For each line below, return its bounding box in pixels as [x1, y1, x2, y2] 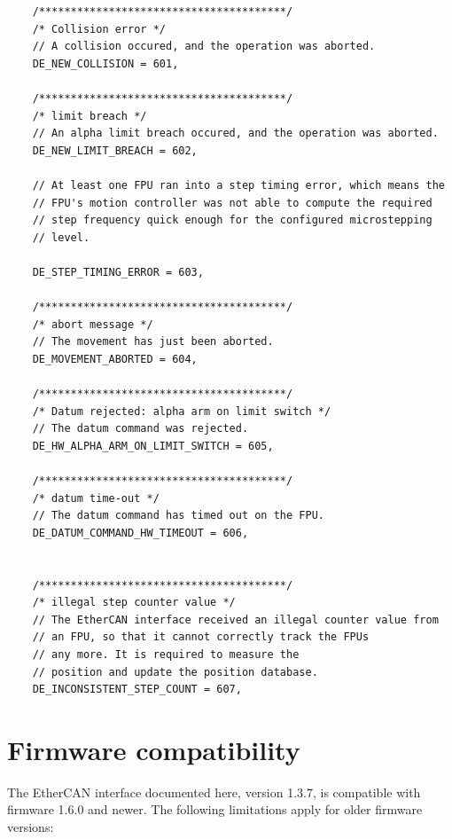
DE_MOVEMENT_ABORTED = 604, [32, 352, 198, 365]
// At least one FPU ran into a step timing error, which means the [32, 178, 445, 192]
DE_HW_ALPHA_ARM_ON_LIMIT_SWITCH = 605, [32, 439, 274, 452]
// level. [32, 231, 90, 244]
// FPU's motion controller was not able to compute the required [32, 196, 433, 209]
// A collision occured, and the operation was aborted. [32, 40, 376, 53]
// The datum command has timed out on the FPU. [32, 509, 324, 522]
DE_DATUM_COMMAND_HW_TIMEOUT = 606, [32, 526, 249, 539]
